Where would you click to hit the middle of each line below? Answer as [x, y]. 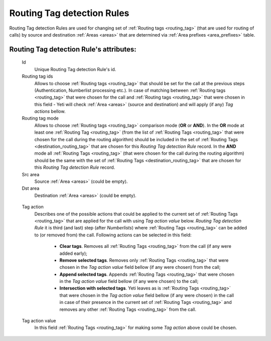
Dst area [31, 188]
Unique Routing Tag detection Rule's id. [75, 69]
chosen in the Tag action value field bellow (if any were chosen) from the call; [140, 267]
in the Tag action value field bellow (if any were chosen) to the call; [129, 281]
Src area [31, 174]
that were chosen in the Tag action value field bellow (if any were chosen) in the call [147, 295]
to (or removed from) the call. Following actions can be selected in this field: [113, 235]
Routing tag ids [37, 76]
